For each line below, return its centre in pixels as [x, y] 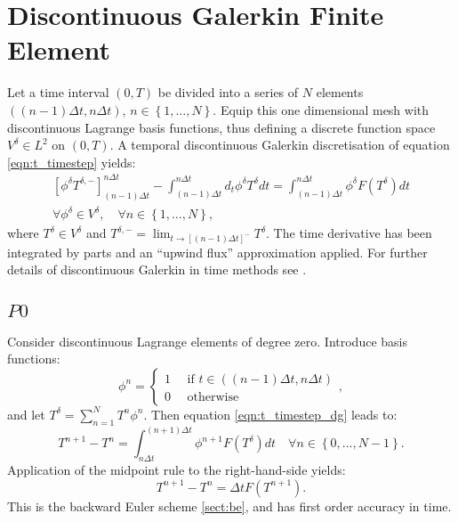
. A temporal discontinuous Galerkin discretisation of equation [280, 145]
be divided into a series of [228, 92]
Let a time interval [58, 92]
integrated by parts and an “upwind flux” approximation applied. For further [217, 252]
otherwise [213, 397]
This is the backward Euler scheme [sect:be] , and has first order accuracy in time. [229, 506]
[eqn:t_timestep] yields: [72, 162]
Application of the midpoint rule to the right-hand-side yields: [177, 469]
